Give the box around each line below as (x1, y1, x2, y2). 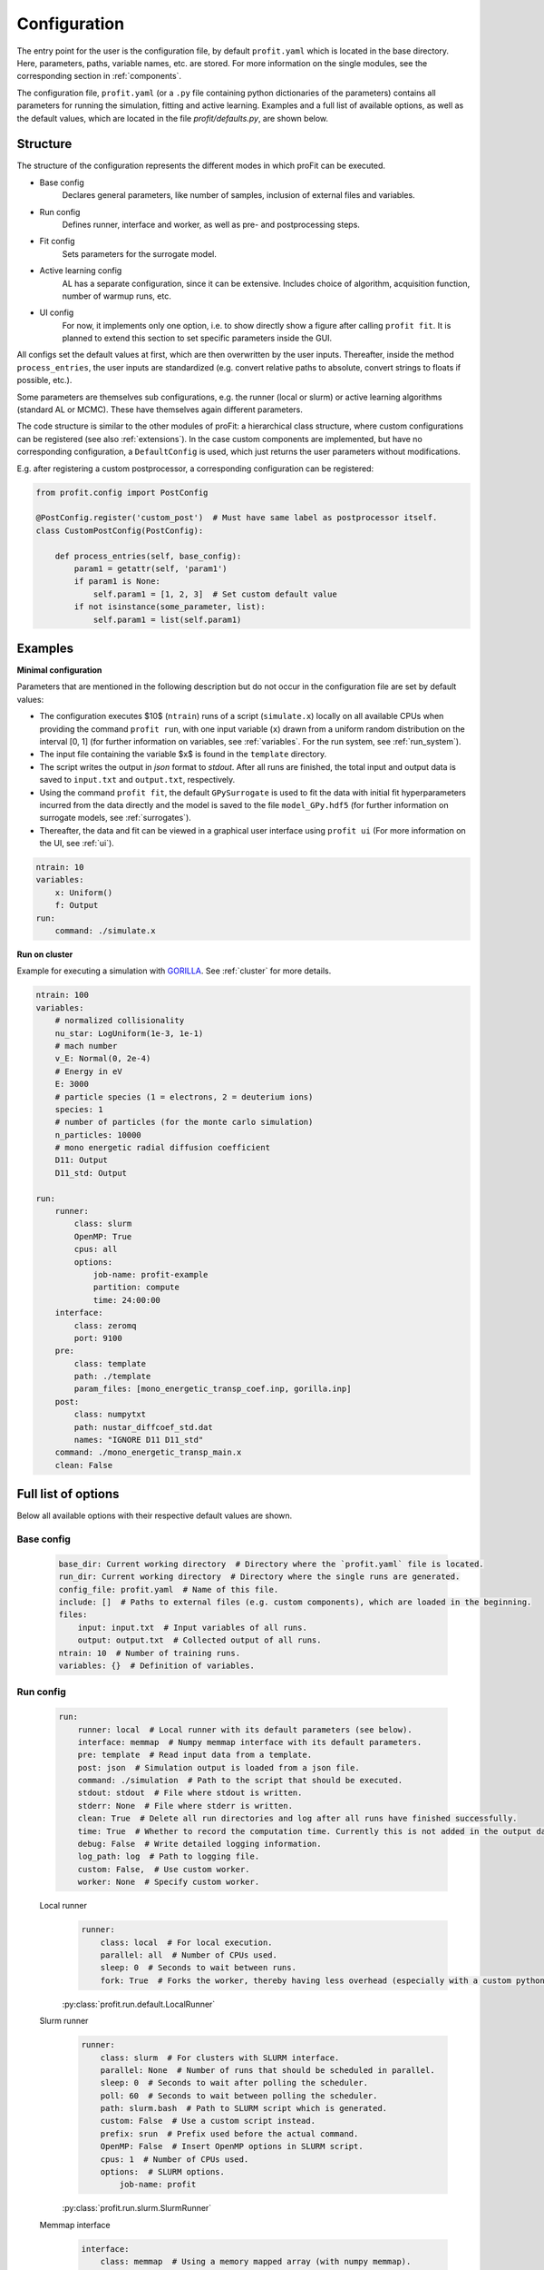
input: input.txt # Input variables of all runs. (77, 1622, 307, 1633)
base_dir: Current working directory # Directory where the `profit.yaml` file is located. (58, 1558, 484, 1569)
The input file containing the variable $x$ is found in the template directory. (39, 749, 327, 760)
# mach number (54, 1041, 118, 1051)
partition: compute (92, 1282, 180, 1293)
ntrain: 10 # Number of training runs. (58, 1648, 240, 1658)
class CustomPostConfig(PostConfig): (35, 525, 204, 536)
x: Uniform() (54, 887, 113, 898)
